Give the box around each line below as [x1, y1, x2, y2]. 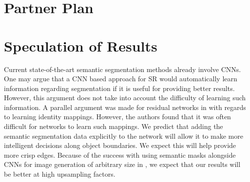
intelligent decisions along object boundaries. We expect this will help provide [4, 140, 236, 150]
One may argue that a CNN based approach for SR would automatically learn [4, 73, 237, 84]
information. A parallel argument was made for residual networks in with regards [4, 102, 246, 112]
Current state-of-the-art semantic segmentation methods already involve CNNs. [4, 64, 241, 74]
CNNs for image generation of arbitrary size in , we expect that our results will [4, 159, 241, 169]
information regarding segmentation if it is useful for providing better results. [4, 83, 235, 93]
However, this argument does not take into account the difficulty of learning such [4, 92, 246, 103]
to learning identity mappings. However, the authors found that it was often [4, 111, 231, 122]
